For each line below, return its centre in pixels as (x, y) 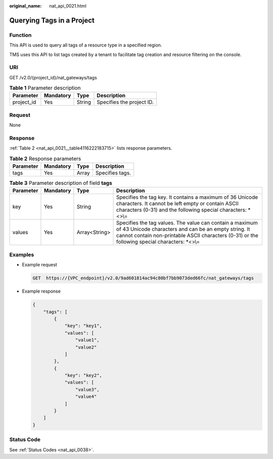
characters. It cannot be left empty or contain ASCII (177, 204)
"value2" (86, 347)
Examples (22, 254)
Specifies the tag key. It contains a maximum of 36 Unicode (187, 197)
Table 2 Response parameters (45, 158)
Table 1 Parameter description (45, 88)
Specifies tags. (113, 173)
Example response (41, 291)
